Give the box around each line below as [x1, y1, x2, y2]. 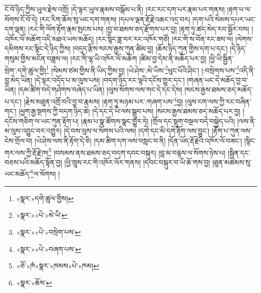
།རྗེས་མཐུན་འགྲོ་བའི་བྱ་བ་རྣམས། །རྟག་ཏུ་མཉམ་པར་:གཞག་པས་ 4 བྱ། [24, 95, 183, 106]
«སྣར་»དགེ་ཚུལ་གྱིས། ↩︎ [16, 193, 74, 203]
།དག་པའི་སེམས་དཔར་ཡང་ [192, 14, 256, 24]
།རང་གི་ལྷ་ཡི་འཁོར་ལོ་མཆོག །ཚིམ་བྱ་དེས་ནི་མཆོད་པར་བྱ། [70, 53, 207, 63]
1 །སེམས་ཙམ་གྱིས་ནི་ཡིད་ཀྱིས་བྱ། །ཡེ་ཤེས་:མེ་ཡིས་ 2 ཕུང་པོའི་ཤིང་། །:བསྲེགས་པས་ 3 [46, 63, 239, 75]
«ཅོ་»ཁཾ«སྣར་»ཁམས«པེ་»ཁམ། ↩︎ [16, 260, 99, 271]
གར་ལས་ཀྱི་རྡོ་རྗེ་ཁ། [5, 147, 49, 158]
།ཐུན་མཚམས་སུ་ [212, 157, 252, 167]
